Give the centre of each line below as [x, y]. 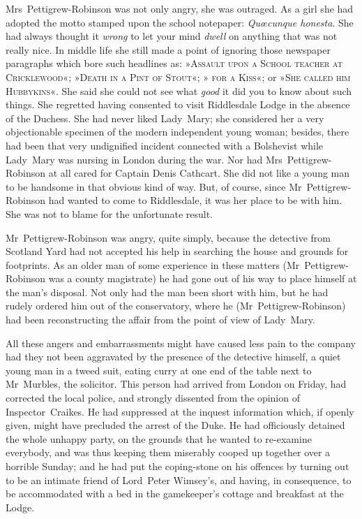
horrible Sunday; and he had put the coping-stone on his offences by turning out [178, 466]
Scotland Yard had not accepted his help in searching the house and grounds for [177, 251]
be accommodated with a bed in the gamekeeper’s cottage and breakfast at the [175, 494]
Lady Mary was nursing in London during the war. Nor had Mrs [144, 159]
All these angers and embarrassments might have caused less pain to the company [181, 343]
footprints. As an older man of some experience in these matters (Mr [153, 264]
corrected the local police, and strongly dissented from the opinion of [153, 398]
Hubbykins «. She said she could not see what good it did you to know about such [179, 90]
